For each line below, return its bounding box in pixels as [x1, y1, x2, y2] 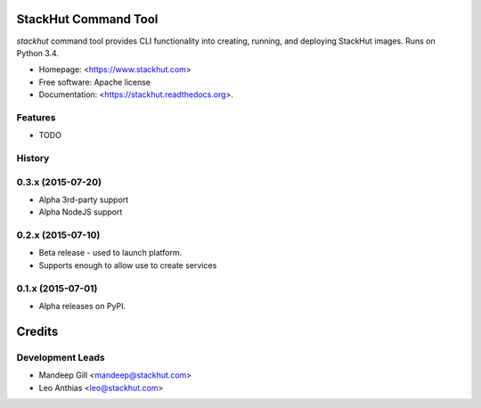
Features [16, 111, 56, 124]
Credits [16, 323, 59, 339]
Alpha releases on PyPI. [38, 300, 126, 311]
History [16, 151, 50, 164]
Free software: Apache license [38, 77, 151, 87]
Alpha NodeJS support [38, 207, 123, 217]
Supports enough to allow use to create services [38, 259, 217, 271]
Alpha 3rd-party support [38, 194, 129, 205]
